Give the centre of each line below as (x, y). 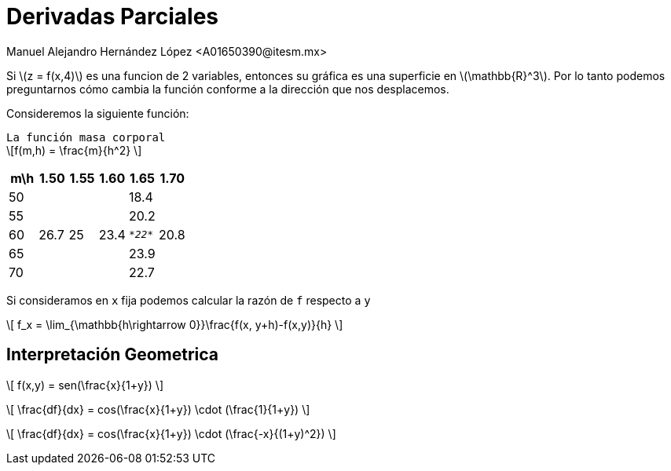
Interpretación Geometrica (113, 355)
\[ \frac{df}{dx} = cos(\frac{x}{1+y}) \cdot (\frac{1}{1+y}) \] (158, 409)
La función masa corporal (86, 137)
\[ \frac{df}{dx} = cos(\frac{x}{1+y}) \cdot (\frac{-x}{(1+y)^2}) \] (171, 433)
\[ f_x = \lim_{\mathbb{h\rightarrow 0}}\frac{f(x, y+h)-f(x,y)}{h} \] (175, 324)
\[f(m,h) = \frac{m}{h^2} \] (74, 150)
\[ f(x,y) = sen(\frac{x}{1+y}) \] (85, 385)
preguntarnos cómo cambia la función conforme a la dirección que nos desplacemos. (228, 89)
